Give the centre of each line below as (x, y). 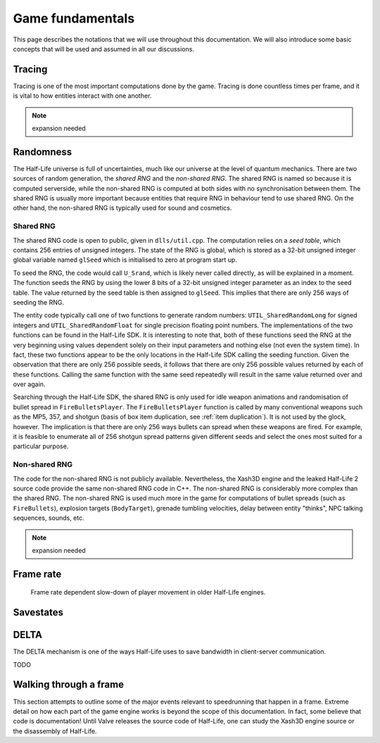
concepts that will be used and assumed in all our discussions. (104, 49)
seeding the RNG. (39, 302)
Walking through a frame (69, 685)
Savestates (38, 612)
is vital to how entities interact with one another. (82, 96)
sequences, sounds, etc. (49, 518)
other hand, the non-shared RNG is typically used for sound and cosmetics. (122, 208)
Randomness (43, 152)
